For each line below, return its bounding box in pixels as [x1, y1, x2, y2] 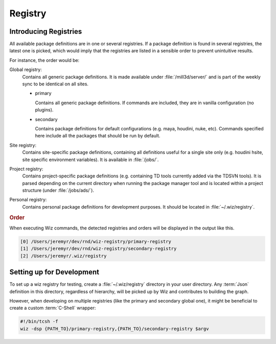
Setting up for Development [9, 268, 100, 277]
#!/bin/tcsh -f [20, 318, 58, 325]
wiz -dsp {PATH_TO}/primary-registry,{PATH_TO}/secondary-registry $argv [20, 326, 209, 332]
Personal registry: [9, 197, 47, 203]
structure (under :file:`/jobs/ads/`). [22, 187, 95, 194]
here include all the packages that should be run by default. [35, 133, 160, 139]
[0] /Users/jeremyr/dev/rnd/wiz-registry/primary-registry [20, 238, 171, 244]
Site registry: [9, 142, 37, 148]
